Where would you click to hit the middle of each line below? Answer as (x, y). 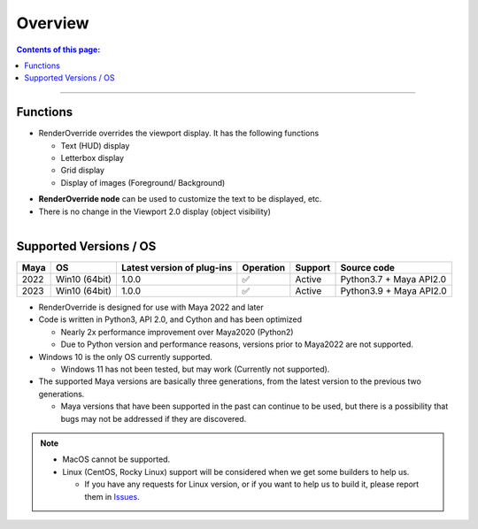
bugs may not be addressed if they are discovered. (154, 418)
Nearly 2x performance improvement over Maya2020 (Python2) (177, 332)
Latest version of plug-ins (177, 268)
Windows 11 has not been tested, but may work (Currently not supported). (195, 369)
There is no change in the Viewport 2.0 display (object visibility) (155, 211)
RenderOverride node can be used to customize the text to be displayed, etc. (180, 199)
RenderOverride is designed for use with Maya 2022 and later (151, 307)
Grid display (83, 170)
